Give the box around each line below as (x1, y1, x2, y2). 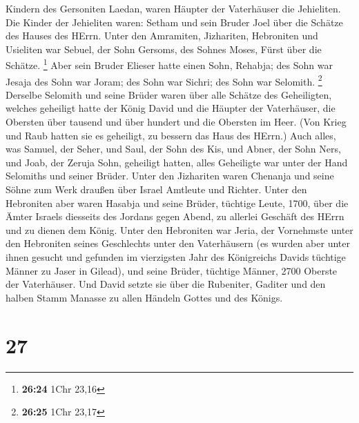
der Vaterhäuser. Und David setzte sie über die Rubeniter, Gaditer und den (6, 277, 326, 291)
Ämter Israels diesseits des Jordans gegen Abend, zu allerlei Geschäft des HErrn (6, 209, 345, 224)
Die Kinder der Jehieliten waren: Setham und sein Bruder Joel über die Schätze (6, 14, 343, 29)
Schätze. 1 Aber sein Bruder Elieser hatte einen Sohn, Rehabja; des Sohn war (6, 56, 333, 72)
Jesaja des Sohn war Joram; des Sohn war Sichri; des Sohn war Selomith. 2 (6, 72, 322, 88)
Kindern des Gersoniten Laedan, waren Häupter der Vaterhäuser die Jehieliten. (6, 1, 341, 15)
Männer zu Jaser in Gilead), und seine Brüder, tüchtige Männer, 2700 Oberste (6, 263, 338, 277)
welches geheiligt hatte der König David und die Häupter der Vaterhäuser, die (6, 101, 336, 115)
